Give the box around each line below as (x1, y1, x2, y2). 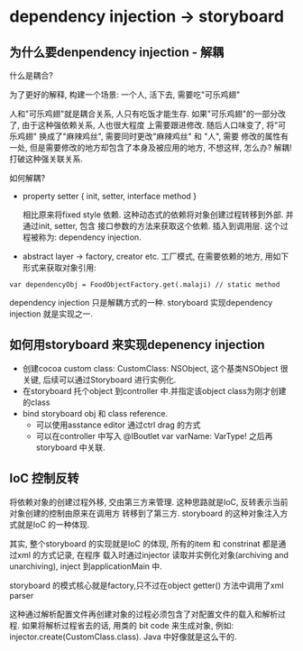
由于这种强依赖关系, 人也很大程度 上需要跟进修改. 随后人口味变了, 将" (21, 120, 279, 130)
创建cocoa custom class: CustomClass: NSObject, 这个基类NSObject (22, 362, 279, 373)
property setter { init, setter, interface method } (22, 191, 197, 201)
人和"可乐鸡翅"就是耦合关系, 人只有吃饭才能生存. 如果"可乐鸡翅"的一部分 (9, 108, 279, 119)
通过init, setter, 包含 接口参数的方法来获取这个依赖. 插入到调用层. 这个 (22, 221, 281, 231)
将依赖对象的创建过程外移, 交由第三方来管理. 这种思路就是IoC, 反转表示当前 (9, 496, 289, 507)
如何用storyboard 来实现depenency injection (9, 337, 265, 353)
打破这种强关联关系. (9, 153, 84, 164)
